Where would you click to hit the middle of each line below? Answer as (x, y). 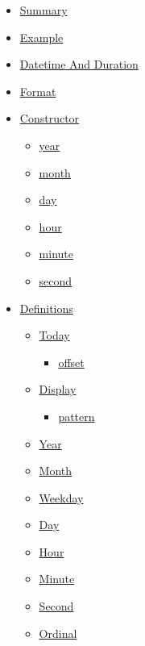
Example (41, 37)
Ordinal (58, 633)
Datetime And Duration (79, 64)
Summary (43, 10)
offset (71, 362)
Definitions (46, 308)
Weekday (61, 497)
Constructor (50, 118)
